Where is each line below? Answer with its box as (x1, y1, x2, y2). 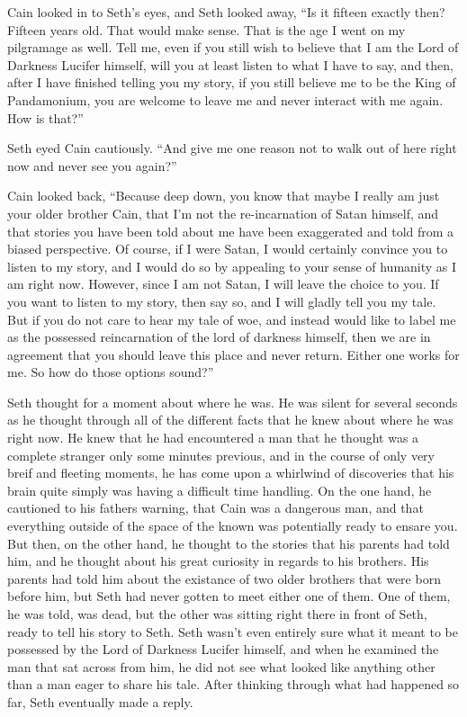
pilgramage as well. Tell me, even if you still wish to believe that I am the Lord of (7, 38, 459, 57)
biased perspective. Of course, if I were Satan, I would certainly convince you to (7, 239, 448, 258)
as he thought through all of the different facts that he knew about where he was (7, 410, 454, 429)
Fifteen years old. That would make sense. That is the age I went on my (7, 20, 406, 39)
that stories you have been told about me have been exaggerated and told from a (7, 221, 454, 240)
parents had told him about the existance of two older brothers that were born (7, 569, 441, 587)
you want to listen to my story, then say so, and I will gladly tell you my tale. (7, 291, 436, 310)
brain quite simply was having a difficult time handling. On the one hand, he (7, 480, 432, 499)
